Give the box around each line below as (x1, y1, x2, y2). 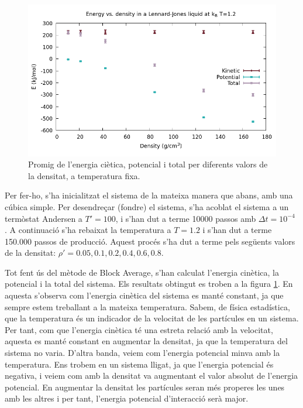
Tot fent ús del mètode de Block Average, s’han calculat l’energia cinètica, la (5, 266, 279, 278)
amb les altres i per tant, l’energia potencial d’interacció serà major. (5, 392, 249, 404)
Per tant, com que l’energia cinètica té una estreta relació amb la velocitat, (5, 323, 273, 335)
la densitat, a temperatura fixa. (28, 169, 140, 181)
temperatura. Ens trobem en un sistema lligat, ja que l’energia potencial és (5, 358, 274, 370)
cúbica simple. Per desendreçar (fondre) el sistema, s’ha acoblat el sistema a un (5, 200, 289, 212)
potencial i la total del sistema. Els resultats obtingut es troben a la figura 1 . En (5, 277, 293, 290)
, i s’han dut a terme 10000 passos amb (115, 212, 256, 224)
